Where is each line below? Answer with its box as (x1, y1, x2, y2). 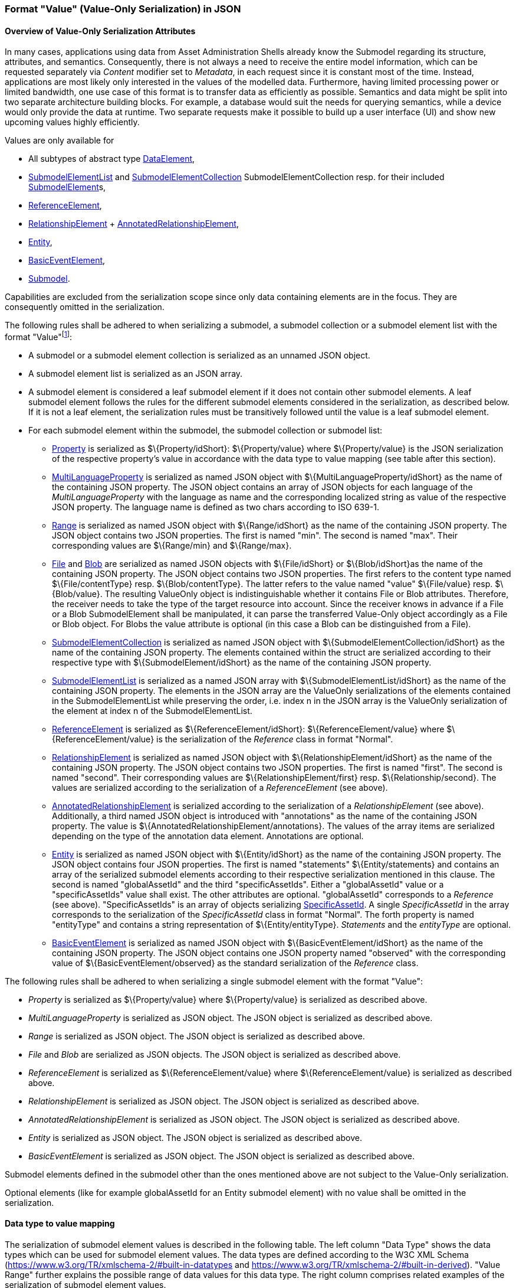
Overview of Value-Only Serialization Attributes (5, 25, 196, 36)
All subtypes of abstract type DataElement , (28, 154, 195, 164)
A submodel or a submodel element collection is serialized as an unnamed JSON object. (28, 350, 370, 360)
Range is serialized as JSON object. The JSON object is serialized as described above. (28, 1031, 365, 1041)
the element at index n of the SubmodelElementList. (52, 705, 252, 716)
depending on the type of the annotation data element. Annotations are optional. (52, 830, 364, 841)
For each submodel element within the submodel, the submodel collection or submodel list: (28, 425, 383, 435)
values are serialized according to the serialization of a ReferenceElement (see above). (52, 782, 388, 793)
